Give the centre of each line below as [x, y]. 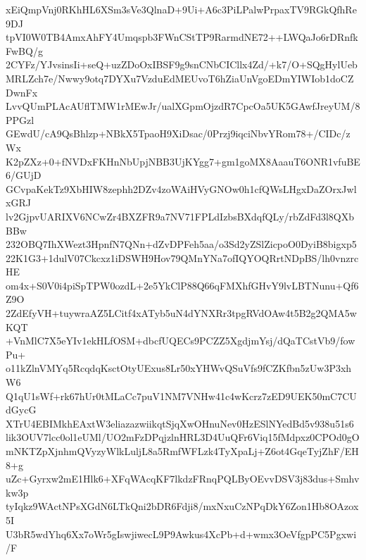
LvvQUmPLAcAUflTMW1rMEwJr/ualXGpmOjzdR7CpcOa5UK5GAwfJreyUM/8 [183, 106]
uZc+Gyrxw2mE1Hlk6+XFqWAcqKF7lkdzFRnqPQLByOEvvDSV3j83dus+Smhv [183, 479]
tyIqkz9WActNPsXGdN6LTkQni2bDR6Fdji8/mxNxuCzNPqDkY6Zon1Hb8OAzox [182, 506]
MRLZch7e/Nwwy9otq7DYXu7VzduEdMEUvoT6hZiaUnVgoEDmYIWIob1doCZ [180, 78]
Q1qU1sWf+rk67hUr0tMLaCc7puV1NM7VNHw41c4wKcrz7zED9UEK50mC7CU [181, 396]
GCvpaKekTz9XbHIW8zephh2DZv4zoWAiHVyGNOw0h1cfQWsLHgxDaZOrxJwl [181, 188]
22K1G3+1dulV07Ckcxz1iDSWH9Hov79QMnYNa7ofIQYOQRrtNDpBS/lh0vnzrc [182, 257]
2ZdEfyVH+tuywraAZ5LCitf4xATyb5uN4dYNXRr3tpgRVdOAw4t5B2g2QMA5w [181, 313]
